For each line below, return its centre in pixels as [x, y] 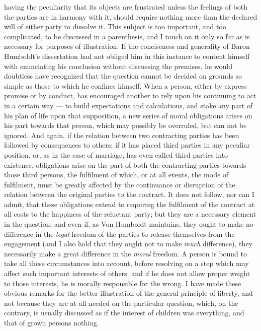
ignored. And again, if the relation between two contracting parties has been [122, 135]
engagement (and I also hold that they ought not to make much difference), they [128, 244]
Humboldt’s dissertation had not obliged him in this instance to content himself [127, 56]
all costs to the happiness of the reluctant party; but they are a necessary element [130, 214]
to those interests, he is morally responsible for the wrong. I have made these [123, 283]
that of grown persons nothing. [52, 322]
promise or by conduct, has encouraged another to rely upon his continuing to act [130, 95]
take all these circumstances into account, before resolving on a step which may [126, 263]
